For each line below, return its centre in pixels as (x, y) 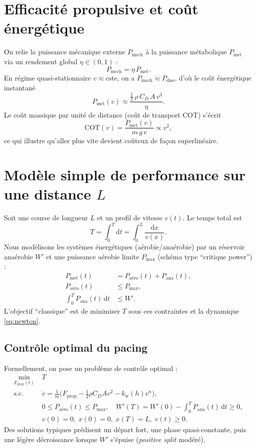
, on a (126, 77)
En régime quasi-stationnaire (47, 77)
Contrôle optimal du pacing (76, 347)
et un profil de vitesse (130, 218)
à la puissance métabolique (186, 52)
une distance (47, 194)
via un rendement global (41, 61)
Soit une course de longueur (46, 218)
